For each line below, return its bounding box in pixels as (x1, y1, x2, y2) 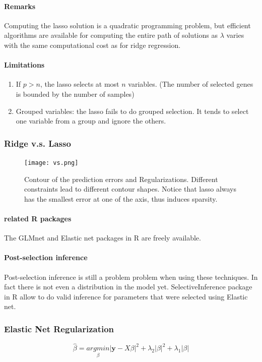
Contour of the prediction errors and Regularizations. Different (24, 173, 218, 184)
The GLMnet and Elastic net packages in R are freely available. (4, 232, 201, 243)
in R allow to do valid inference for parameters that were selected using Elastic (4, 291, 248, 301)
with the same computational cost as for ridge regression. (4, 39, 181, 50)
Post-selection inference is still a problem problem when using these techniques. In (4, 271, 258, 282)
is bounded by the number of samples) (16, 88, 135, 99)
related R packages (4, 213, 72, 223)
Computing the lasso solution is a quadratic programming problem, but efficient (4, 20, 251, 30)
